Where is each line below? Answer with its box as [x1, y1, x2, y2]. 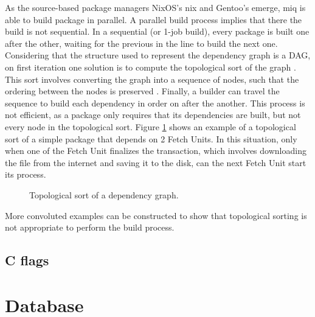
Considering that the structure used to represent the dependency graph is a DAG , [5, 49, 311, 61]
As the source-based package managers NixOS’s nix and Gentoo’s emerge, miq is [5, 1, 306, 13]
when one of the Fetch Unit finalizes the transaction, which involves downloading [5, 144, 306, 157]
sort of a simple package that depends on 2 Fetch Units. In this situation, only [5, 132, 297, 145]
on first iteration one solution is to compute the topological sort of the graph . [5, 60, 296, 73]
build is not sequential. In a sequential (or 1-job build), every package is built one [5, 25, 310, 38]
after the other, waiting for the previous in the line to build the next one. [5, 37, 278, 49]
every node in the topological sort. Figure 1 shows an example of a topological [5, 120, 296, 133]
